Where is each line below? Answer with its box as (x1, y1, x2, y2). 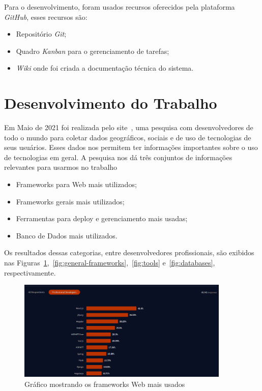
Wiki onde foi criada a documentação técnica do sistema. (16, 63, 194, 73)
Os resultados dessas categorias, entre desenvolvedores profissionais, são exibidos (4, 247, 254, 258)
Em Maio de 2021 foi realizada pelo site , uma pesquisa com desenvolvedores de (4, 122, 253, 133)
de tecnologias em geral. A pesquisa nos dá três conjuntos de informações (4, 152, 232, 162)
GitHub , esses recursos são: (4, 11, 88, 22)
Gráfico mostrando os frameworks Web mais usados (24, 378, 185, 389)
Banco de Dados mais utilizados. (16, 230, 118, 240)
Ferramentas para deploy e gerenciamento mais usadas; (16, 213, 188, 224)
